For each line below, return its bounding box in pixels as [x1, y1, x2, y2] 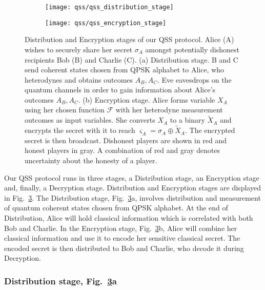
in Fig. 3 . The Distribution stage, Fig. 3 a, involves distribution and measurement [4, 192, 261, 203]
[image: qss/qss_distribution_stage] [45, 4, 174, 11]
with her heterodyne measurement [115, 104, 223, 115]
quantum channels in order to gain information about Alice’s [25, 84, 216, 95]
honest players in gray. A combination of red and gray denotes [25, 145, 220, 156]
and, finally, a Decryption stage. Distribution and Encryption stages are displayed [4, 182, 261, 193]
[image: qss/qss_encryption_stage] [45, 19, 167, 27]
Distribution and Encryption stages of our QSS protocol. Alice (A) [25, 34, 234, 45]
